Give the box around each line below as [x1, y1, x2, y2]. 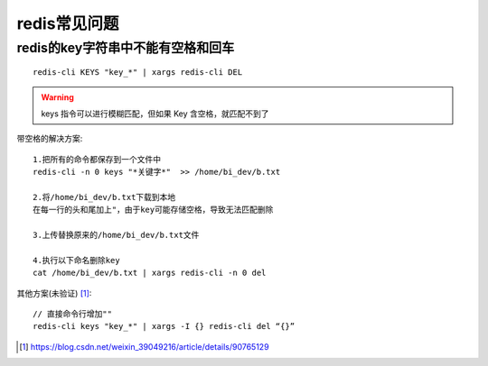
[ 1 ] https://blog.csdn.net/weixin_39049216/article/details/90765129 [19, 341, 270, 352]
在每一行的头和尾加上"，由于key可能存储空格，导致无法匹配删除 [33, 205, 274, 215]
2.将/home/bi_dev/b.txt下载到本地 [33, 192, 176, 202]
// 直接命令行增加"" [33, 309, 113, 319]
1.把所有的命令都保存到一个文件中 [33, 154, 162, 164]
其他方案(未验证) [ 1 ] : [16, 288, 92, 298]
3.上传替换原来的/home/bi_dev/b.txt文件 [33, 230, 200, 241]
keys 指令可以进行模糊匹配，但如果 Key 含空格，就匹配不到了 [41, 108, 269, 119]
